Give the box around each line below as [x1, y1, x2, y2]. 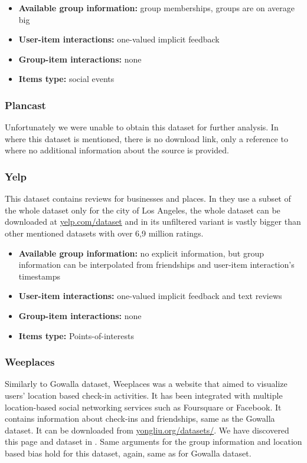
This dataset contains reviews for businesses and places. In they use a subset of [5, 192, 291, 205]
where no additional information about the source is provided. [5, 144, 229, 156]
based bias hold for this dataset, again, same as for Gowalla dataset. [5, 446, 252, 459]
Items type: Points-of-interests [18, 329, 135, 341]
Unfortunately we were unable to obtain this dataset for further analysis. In [5, 121, 279, 133]
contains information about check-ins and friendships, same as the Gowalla [5, 412, 275, 425]
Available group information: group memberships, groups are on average [18, 2, 295, 14]
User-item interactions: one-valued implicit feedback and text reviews [18, 290, 282, 302]
